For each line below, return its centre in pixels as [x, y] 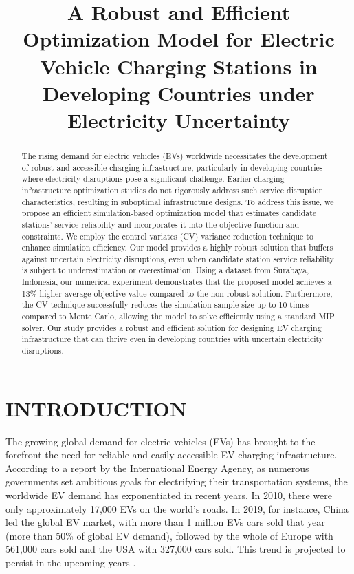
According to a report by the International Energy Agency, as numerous [157, 468]
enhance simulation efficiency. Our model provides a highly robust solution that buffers [177, 247]
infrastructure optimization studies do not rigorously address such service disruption [173, 190]
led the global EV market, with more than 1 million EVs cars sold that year [165, 522]
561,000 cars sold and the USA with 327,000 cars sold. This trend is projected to [176, 549]
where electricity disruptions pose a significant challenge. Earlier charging [153, 179]
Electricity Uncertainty [179, 119]
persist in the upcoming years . [71, 563]
